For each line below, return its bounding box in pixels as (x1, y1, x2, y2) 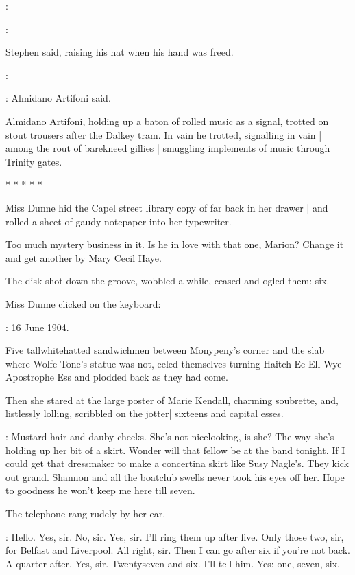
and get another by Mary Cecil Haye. (5, 250, 162, 264)
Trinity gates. (5, 154, 62, 168)
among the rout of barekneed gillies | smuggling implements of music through (5, 141, 330, 155)
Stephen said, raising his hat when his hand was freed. (5, 45, 234, 59)
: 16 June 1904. (5, 319, 69, 334)
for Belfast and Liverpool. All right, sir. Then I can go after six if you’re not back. (5, 543, 350, 557)
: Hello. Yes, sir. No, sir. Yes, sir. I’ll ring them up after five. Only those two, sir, (5, 529, 344, 543)
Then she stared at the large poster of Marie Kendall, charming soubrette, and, (5, 392, 339, 407)
